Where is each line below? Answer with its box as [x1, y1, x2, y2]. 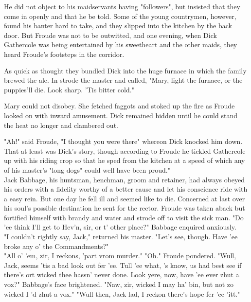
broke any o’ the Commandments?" [4, 241, 109, 251]
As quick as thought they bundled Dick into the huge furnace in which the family [4, 65, 247, 75]
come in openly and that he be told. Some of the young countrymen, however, [4, 11, 236, 21]
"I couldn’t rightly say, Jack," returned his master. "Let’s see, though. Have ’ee [4, 231, 238, 242]
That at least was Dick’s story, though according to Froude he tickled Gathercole [4, 145, 246, 156]
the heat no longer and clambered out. [4, 120, 118, 130]
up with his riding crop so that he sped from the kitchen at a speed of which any [4, 155, 245, 165]
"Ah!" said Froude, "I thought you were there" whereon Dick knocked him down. [4, 136, 243, 146]
